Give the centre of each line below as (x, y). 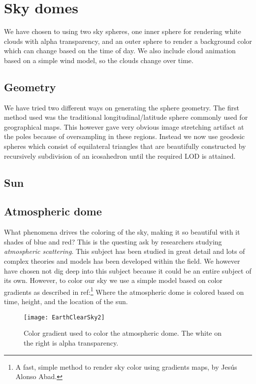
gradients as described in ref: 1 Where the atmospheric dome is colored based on (124, 291)
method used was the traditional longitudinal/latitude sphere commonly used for (126, 117)
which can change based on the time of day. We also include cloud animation (120, 51)
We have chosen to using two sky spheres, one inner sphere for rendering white (123, 31)
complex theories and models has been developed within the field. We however (122, 261)
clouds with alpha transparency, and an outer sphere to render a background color (128, 41)
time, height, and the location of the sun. (66, 301)
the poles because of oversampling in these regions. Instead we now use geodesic (125, 136)
